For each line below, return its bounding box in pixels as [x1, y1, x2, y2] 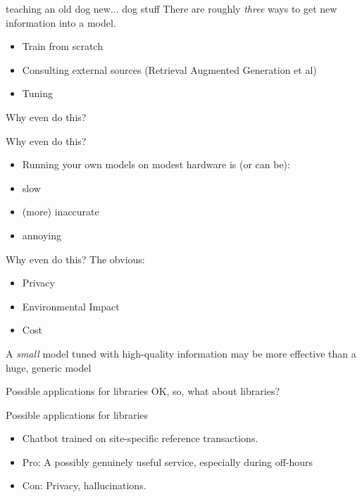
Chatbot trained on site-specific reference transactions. [22, 431, 258, 446]
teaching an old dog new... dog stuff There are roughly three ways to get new [6, 1, 337, 15]
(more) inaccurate [22, 204, 99, 219]
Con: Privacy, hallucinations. [22, 478, 146, 493]
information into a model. [6, 15, 116, 30]
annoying [22, 227, 62, 242]
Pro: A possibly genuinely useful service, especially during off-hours [22, 454, 313, 469]
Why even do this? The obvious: [6, 251, 145, 266]
